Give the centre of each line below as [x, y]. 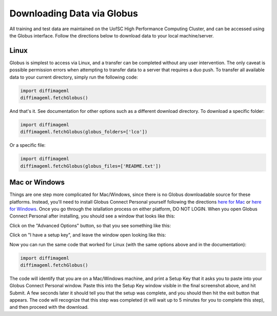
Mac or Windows [37, 182]
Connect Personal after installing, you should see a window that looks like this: [92, 216]
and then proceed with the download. [49, 307]
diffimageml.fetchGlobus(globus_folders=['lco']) [84, 132]
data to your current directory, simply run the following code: [74, 77]
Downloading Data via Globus [74, 13]
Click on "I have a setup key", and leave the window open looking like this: [88, 235]
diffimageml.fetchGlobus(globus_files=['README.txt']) [91, 166]
